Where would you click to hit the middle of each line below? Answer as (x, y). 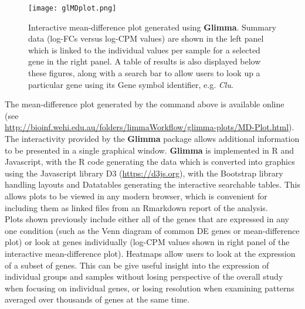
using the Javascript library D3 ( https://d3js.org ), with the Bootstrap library (144, 173)
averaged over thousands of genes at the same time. (97, 299)
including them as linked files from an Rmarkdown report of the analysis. (136, 207)
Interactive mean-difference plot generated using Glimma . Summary (152, 27)
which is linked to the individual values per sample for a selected (144, 50)
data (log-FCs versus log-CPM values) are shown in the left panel (146, 38)
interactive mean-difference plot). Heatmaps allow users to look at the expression (150, 253)
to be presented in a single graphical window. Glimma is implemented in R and (150, 150)
